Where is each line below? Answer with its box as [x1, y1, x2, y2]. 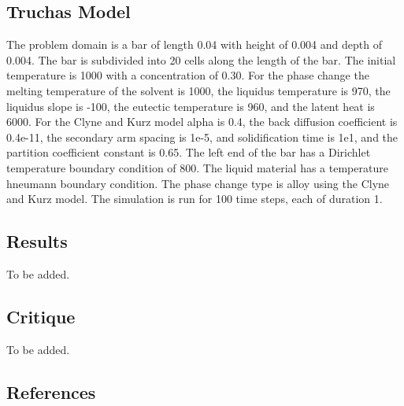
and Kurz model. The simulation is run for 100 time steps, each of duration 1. [6, 190, 383, 207]
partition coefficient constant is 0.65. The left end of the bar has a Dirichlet [6, 144, 371, 161]
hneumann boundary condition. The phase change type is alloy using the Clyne [6, 175, 390, 191]
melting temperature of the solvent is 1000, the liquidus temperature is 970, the [6, 82, 391, 98]
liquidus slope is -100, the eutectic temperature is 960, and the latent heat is [6, 98, 375, 114]
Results [6, 229, 68, 253]
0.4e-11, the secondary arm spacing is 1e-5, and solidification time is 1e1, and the [6, 128, 398, 145]
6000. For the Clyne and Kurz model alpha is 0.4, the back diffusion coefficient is [6, 113, 398, 130]
